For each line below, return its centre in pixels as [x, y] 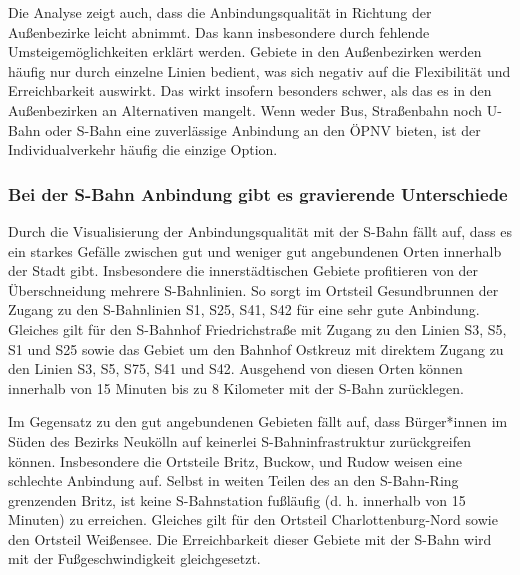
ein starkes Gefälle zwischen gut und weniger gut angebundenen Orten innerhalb [255, 250]
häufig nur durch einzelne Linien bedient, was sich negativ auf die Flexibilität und [259, 70]
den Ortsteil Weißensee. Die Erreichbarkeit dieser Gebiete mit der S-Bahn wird [250, 538]
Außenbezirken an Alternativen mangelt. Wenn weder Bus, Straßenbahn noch [245, 109]
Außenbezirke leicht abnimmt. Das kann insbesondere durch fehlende [219, 31]
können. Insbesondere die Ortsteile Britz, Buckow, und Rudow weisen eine [235, 460]
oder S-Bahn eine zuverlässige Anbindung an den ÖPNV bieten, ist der [263, 129]
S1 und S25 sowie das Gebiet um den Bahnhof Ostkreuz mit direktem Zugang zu [256, 348]
